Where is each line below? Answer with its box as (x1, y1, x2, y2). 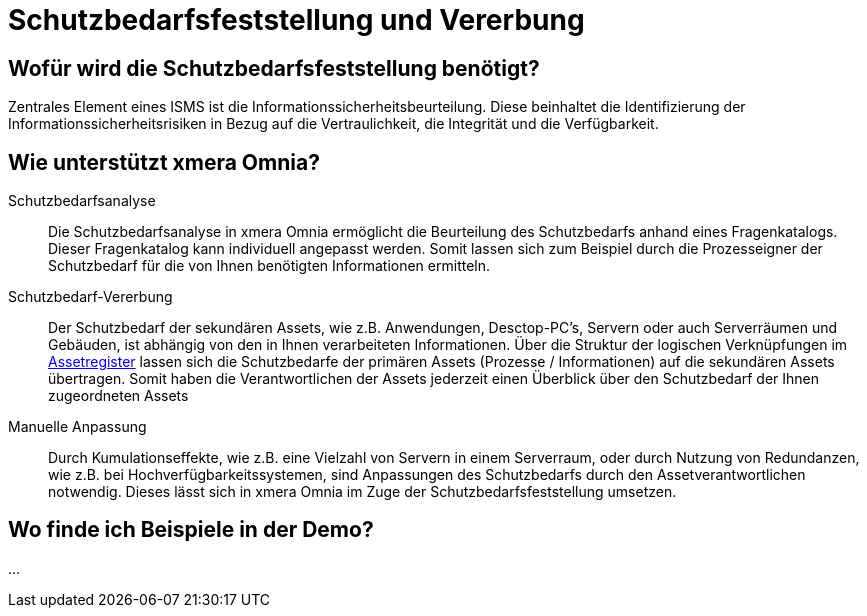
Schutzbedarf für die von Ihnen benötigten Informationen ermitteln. (48, 257, 491, 275)
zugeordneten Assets (48, 387, 189, 405)
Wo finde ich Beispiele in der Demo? (8, 517, 374, 543)
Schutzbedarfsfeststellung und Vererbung (8, 3, 585, 37)
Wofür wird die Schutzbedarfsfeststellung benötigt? (8, 55, 540, 81)
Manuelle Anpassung (8, 418, 147, 436)
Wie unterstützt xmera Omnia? (8, 149, 320, 175)
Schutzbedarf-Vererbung (8, 288, 173, 306)
